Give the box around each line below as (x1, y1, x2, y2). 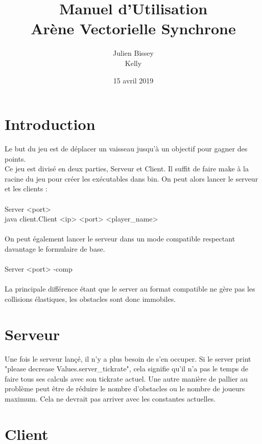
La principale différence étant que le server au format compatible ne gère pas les (5, 283, 255, 294)
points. (5, 153, 26, 164)
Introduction (5, 114, 96, 135)
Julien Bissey (113, 48, 154, 58)
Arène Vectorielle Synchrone (31, 18, 236, 39)
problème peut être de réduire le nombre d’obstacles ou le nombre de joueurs (5, 383, 245, 394)
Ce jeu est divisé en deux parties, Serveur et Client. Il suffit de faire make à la (5, 163, 249, 174)
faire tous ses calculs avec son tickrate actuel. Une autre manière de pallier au (5, 373, 248, 384)
